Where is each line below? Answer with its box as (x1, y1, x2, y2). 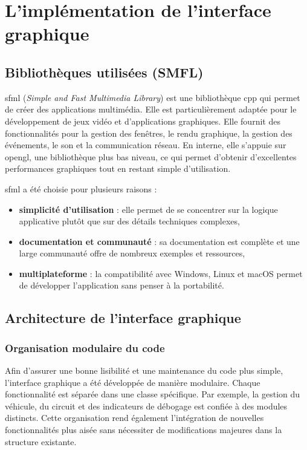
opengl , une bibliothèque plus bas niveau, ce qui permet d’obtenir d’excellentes (5, 150, 297, 163)
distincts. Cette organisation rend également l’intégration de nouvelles (5, 411, 264, 424)
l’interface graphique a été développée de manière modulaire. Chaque (5, 376, 260, 388)
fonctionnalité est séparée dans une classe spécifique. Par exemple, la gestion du (5, 388, 300, 400)
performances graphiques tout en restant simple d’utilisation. (5, 162, 231, 175)
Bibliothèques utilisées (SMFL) (5, 62, 204, 81)
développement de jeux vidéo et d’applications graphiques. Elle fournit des (5, 114, 280, 127)
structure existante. (5, 435, 77, 448)
